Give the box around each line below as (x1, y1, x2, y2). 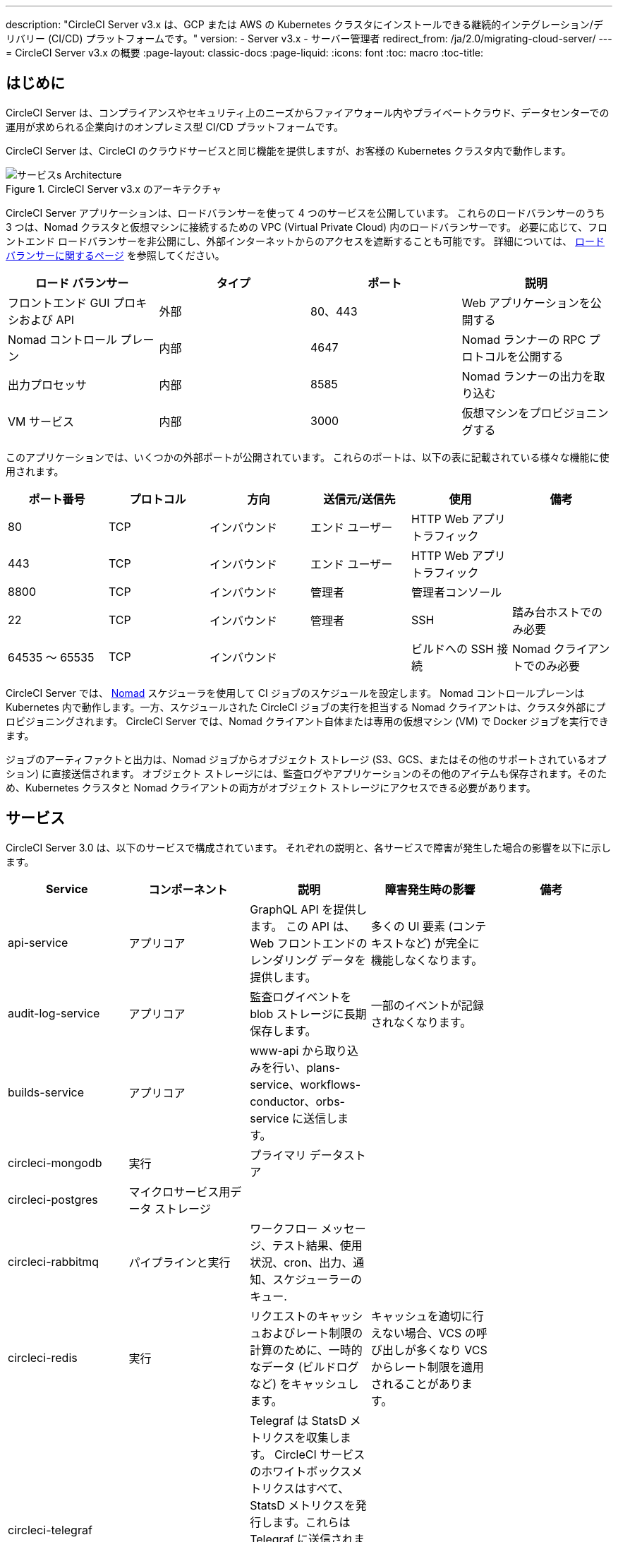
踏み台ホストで (511, 604, 591, 619)
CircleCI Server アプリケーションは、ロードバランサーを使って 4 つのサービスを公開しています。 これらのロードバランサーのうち (6, 206, 605, 219)
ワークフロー (250, 1221, 318, 1236)
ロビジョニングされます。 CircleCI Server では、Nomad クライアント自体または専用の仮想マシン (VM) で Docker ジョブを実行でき (6, 715, 609, 727)
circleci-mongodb (8, 1155, 102, 1170)
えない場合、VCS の (370, 1325, 476, 1340)
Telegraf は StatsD (250, 1413, 347, 1428)
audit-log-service (8, 1005, 100, 1020)
